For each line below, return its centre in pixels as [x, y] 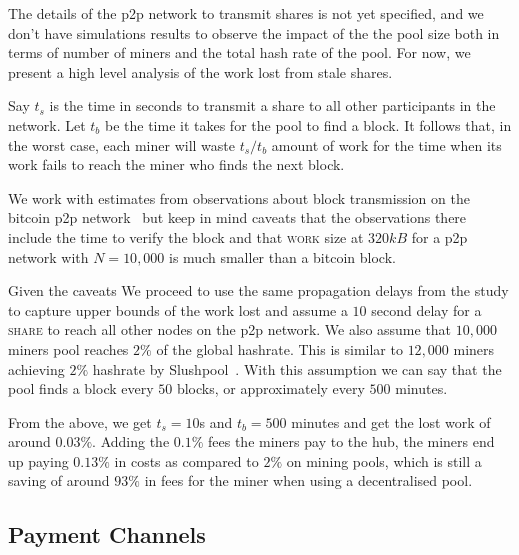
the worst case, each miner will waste [121, 144]
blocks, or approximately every [270, 388]
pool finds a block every [81, 388]
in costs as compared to [186, 460]
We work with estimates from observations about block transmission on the [239, 197]
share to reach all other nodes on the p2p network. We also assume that [230, 329]
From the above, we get [80, 421]
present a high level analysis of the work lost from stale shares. [200, 71]
